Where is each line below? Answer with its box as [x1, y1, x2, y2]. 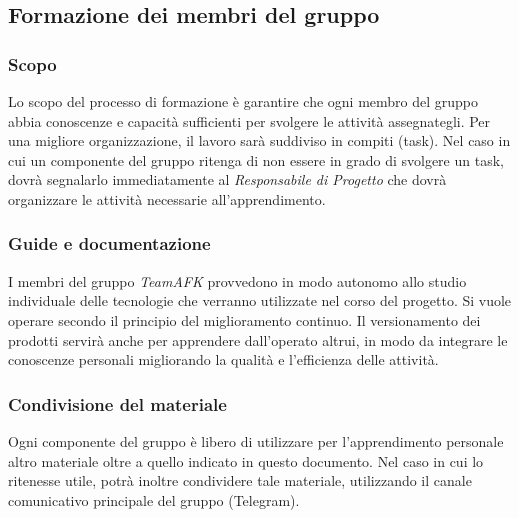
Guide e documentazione [8, 231, 211, 256]
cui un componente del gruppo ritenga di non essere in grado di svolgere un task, [8, 149, 504, 170]
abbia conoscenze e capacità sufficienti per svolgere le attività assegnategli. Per [8, 110, 491, 131]
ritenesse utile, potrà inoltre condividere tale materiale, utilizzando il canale [8, 470, 472, 491]
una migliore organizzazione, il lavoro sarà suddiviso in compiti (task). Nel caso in [8, 130, 511, 151]
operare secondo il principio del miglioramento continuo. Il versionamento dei [8, 309, 481, 330]
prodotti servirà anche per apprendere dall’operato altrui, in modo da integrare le [8, 329, 508, 350]
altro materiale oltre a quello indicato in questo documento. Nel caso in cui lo [8, 450, 484, 471]
